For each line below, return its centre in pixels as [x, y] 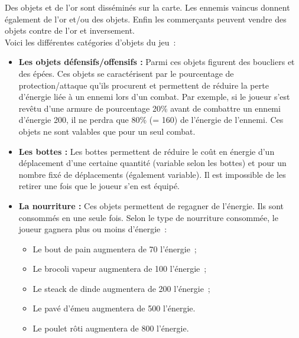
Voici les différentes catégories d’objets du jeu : [90, 42]
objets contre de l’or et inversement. [70, 30]
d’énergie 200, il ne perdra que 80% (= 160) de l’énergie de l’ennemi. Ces [151, 120]
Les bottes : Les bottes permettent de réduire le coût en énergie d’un [147, 151]
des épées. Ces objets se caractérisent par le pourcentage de [126, 73]
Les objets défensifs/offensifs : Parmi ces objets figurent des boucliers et [157, 62]
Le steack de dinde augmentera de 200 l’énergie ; [121, 288]
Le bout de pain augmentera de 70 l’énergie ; [115, 248]
